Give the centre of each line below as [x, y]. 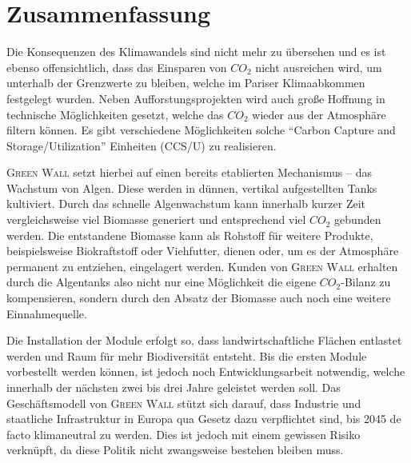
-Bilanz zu [366, 282]
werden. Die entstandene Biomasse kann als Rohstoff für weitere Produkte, [190, 235]
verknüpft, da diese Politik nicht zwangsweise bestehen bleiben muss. [175, 450]
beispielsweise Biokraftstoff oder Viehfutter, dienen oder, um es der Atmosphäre [203, 251]
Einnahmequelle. [47, 313]
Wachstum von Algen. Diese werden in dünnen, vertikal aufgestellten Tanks [192, 188]
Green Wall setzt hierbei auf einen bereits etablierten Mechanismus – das [190, 172]
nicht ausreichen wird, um [319, 67]
